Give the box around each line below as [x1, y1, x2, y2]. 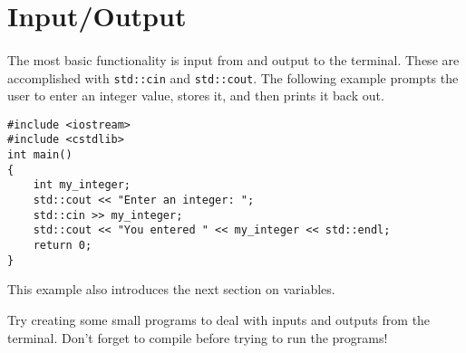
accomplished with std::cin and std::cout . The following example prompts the [7, 68, 459, 87]
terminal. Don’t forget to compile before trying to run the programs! [7, 328, 388, 347]
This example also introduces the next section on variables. [7, 280, 335, 299]
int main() [7, 148, 73, 162]
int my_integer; [33, 178, 131, 192]
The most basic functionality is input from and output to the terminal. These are [7, 50, 460, 69]
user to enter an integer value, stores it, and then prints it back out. [7, 86, 384, 105]
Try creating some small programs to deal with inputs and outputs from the [7, 310, 431, 329]
